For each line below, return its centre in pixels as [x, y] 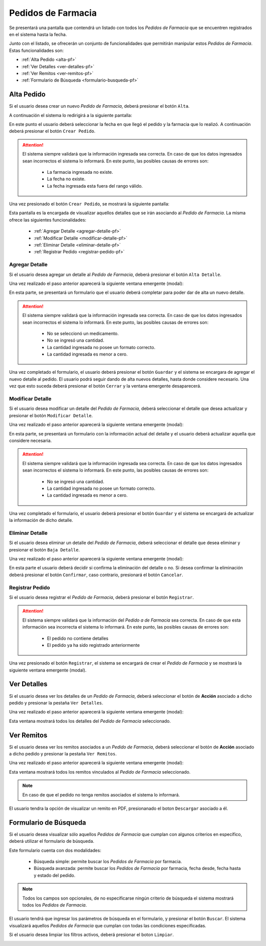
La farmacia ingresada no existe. [80, 172]
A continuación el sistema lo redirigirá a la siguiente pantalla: [71, 115]
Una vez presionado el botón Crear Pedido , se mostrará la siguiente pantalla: [89, 204]
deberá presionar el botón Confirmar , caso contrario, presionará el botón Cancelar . [96, 575]
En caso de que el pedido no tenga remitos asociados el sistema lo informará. [101, 794]
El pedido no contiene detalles [78, 638]
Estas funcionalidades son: [36, 50]
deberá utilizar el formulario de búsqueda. [52, 841]
